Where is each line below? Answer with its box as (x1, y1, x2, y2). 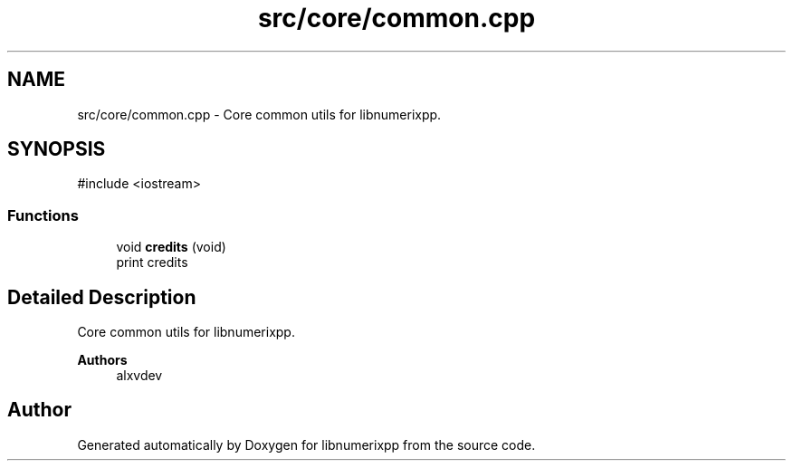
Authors (77, 352, 128, 368)
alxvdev (116, 368, 163, 384)
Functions (7, 205, 79, 224)
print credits (116, 254, 188, 271)
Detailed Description (7, 285, 196, 309)
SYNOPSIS (7, 138, 106, 161)
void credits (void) (116, 239, 226, 255)
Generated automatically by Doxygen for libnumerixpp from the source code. (77, 436, 536, 453)
